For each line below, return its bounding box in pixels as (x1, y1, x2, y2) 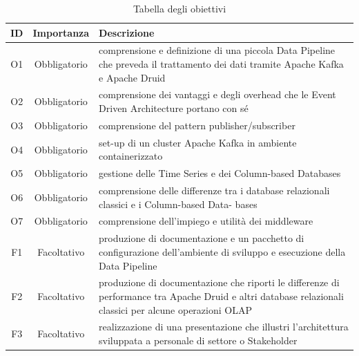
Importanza (32, 25, 90, 39)
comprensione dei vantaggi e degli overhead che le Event (99, 87, 336, 102)
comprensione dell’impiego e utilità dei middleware (99, 214, 313, 228)
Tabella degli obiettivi (133, 1, 226, 15)
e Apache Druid (99, 70, 166, 84)
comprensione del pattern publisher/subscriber (99, 118, 295, 132)
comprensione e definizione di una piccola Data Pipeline (99, 43, 336, 57)
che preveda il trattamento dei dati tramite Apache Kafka (99, 57, 344, 71)
